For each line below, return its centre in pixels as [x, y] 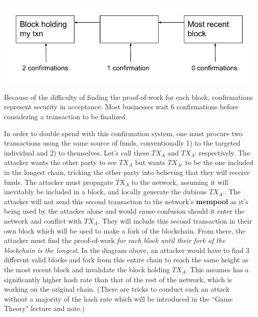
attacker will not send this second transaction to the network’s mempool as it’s [126, 201]
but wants [150, 162]
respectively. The [224, 152]
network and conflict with [43, 220]
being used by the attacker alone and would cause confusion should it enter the [124, 211]
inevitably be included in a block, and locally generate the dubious [105, 192]
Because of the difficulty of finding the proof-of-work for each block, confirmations [129, 97]
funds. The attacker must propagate [59, 182]
